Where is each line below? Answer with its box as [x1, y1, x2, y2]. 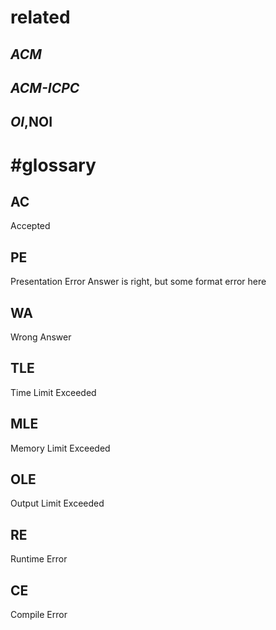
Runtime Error [10, 553, 68, 565]
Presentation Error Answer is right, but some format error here [10, 276, 267, 288]
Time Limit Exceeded [10, 386, 97, 398]
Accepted [10, 220, 51, 232]
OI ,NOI [10, 114, 53, 131]
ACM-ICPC [10, 79, 80, 96]
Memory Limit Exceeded [10, 442, 111, 454]
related [10, 6, 71, 29]
